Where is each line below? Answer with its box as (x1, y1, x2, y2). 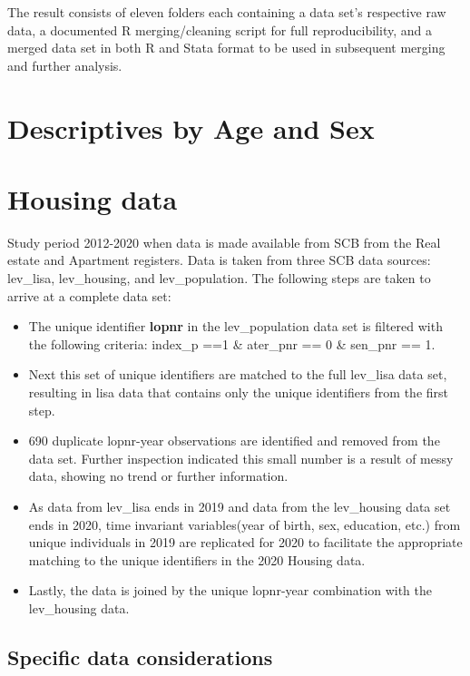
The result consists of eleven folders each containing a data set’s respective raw (7, 3, 446, 21)
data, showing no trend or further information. (28, 466, 289, 485)
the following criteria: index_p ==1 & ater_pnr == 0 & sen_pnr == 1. (28, 334, 436, 353)
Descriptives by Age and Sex (7, 109, 375, 146)
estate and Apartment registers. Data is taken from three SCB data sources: (7, 250, 431, 269)
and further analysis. (7, 55, 122, 74)
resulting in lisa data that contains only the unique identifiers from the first (28, 383, 448, 402)
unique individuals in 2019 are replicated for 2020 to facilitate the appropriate (28, 533, 463, 552)
